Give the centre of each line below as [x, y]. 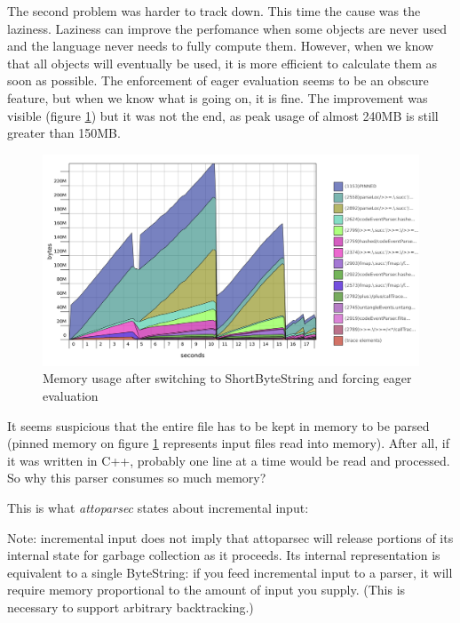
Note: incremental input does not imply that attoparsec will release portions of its [230, 537]
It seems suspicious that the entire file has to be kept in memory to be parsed [218, 425]
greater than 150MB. [64, 133]
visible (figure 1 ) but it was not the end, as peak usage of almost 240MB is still [223, 115]
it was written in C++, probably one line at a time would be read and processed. [229, 460]
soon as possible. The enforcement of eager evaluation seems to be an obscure [218, 80]
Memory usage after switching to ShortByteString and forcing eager [227, 378]
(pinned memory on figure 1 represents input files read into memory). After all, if [228, 443]
